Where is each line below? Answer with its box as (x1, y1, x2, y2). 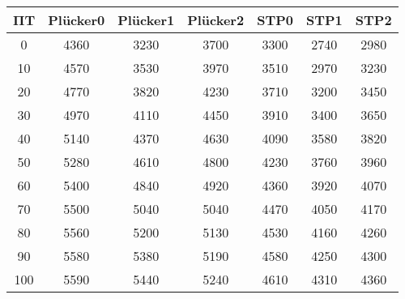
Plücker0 (48, 11, 105, 29)
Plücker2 (187, 11, 245, 29)
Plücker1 (117, 11, 175, 29)
